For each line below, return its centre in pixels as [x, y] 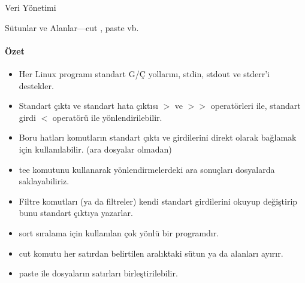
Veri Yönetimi [31, 7]
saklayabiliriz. [44, 181]
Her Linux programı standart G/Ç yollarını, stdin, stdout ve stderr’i [144, 73]
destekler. [36, 85]
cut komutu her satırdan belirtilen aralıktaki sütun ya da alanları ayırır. [151, 253]
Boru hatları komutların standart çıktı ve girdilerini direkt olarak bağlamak [158, 137]
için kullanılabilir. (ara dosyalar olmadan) [95, 149]
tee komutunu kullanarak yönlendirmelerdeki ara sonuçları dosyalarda [147, 169]
